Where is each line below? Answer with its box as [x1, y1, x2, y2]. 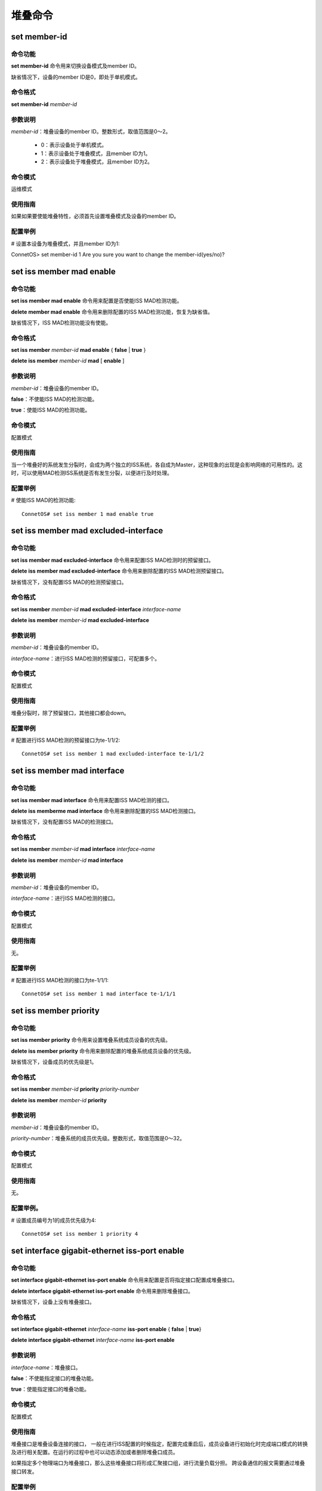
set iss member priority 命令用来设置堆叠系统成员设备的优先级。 [11, 1037, 171, 1044]
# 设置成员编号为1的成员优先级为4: [11, 1217, 97, 1224]
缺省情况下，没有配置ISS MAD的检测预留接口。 [11, 579, 128, 586]
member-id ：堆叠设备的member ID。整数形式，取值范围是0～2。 [11, 128, 171, 135]
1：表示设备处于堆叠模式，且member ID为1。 [41, 150, 151, 157]
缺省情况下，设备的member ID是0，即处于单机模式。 [11, 73, 141, 81]
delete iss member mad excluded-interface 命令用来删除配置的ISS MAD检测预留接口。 [11, 567, 227, 575]
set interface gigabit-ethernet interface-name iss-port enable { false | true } [11, 1326, 202, 1333]
